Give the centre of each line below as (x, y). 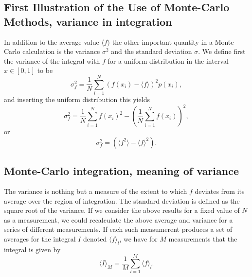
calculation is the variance (61, 51)
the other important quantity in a (162, 42)
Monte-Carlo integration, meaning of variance (122, 171)
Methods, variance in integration (88, 21)
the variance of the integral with (52, 61)
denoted (95, 238)
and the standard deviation (152, 51)
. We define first (222, 51)
